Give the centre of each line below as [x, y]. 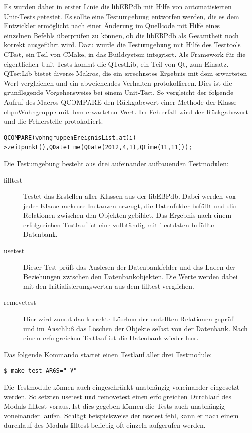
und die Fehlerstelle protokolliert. [54, 121]
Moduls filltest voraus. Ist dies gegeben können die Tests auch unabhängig [115, 406]
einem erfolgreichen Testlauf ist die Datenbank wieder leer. [111, 338]
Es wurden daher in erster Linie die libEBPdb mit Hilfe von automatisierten [118, 6]
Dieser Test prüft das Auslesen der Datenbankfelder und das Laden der [129, 267]
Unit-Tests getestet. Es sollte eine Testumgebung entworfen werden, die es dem [122, 16]
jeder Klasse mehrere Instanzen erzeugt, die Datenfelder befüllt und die [130, 205]
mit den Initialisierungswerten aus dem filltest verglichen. [109, 286]
